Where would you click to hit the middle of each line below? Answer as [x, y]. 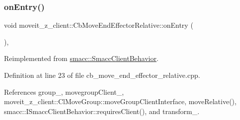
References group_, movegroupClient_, [64, 91]
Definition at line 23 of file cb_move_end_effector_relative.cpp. [102, 75]
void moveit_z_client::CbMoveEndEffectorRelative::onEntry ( [99, 25]
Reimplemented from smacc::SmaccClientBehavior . [81, 58]
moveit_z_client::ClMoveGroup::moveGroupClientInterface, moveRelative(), [120, 101]
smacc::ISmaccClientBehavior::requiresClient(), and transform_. [102, 111]
